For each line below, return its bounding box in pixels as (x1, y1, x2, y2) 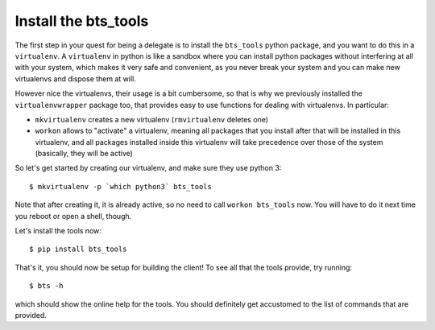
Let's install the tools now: (14, 226, 102, 236)
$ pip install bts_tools (29, 245, 127, 254)
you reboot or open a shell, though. (14, 211, 132, 221)
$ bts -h (29, 282, 64, 291)
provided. (14, 310, 48, 320)
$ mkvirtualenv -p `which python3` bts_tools (29, 182, 213, 191)
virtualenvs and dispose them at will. (14, 73, 136, 84)
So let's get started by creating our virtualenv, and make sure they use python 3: (14, 163, 282, 173)
